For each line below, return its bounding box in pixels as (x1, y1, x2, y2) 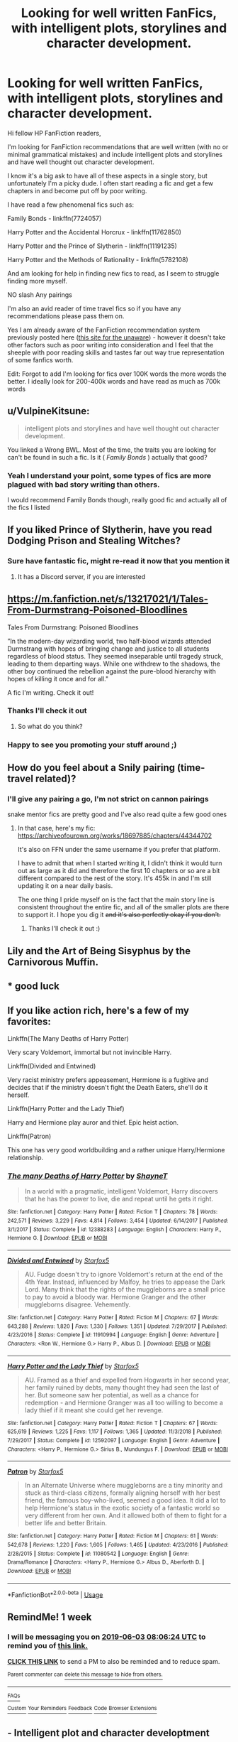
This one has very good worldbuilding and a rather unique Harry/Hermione (7, 1146, 225, 1154)
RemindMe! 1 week (7, 1611, 92, 1623)
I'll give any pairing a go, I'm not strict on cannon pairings (7, 794, 209, 804)
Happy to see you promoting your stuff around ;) (7, 740, 177, 750)
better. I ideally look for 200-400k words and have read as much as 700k (7, 377, 221, 385)
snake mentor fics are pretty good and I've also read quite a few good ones (7, 810, 227, 818)
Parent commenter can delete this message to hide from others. (7, 1671, 163, 1678)
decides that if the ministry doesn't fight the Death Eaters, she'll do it (7, 1083, 208, 1092)
